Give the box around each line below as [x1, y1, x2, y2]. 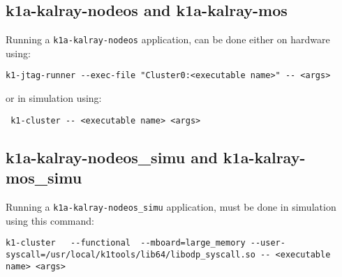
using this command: [6, 213, 94, 227]
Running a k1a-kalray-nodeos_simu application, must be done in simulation [6, 199, 336, 214]
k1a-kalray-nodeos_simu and [6, 146, 218, 167]
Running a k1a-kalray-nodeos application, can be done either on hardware [6, 32, 330, 47]
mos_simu [6, 167, 82, 188]
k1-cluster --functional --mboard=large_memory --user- [6, 238, 285, 248]
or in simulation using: [6, 91, 102, 105]
